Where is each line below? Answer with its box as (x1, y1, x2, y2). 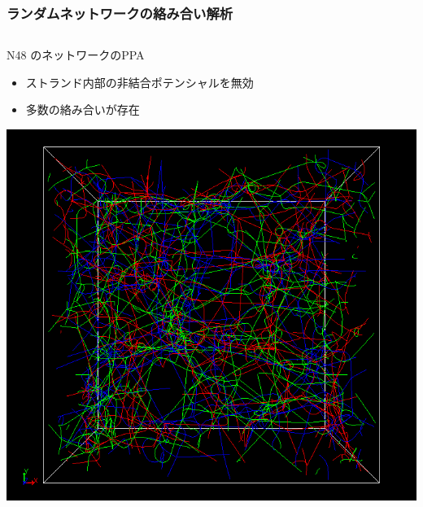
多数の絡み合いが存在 (25, 101, 140, 118)
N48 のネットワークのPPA (7, 46, 145, 63)
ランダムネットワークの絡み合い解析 (7, 2, 233, 23)
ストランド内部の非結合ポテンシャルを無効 (25, 73, 254, 90)
